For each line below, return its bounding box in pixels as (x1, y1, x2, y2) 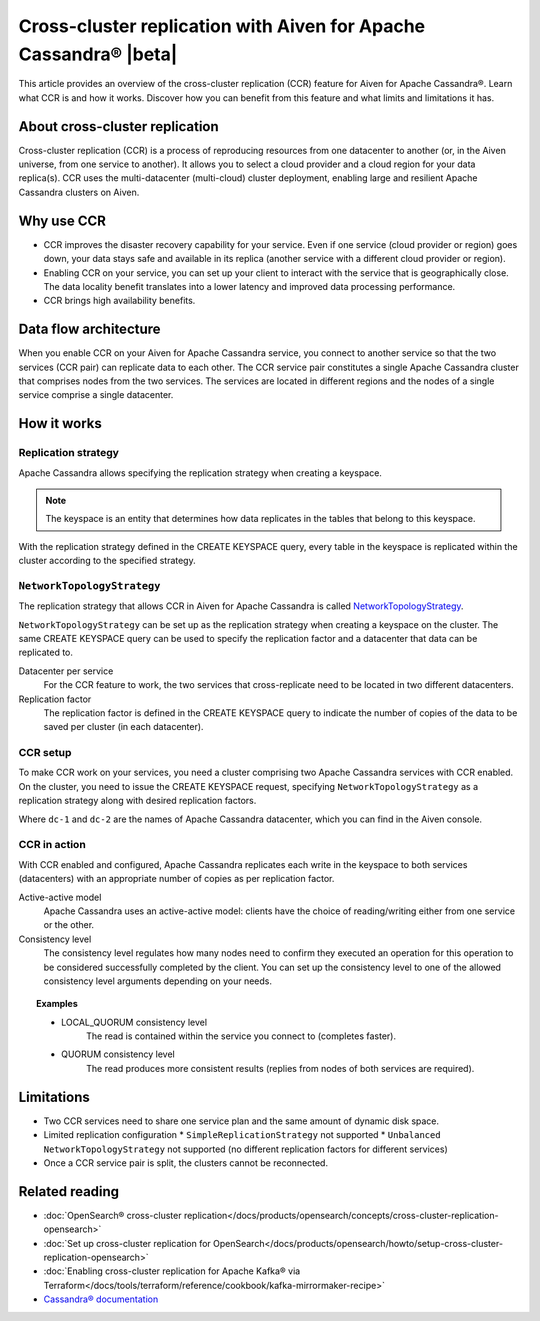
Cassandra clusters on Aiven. (18, 186, 140, 198)
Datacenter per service (18, 665, 114, 677)
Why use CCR (18, 212, 107, 229)
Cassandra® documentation (43, 1293, 159, 1305)
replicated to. (18, 646, 74, 659)
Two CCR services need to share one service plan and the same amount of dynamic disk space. (43, 1115, 440, 1127)
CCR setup (18, 746, 72, 760)
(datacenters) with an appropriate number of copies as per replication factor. (18, 873, 335, 885)
